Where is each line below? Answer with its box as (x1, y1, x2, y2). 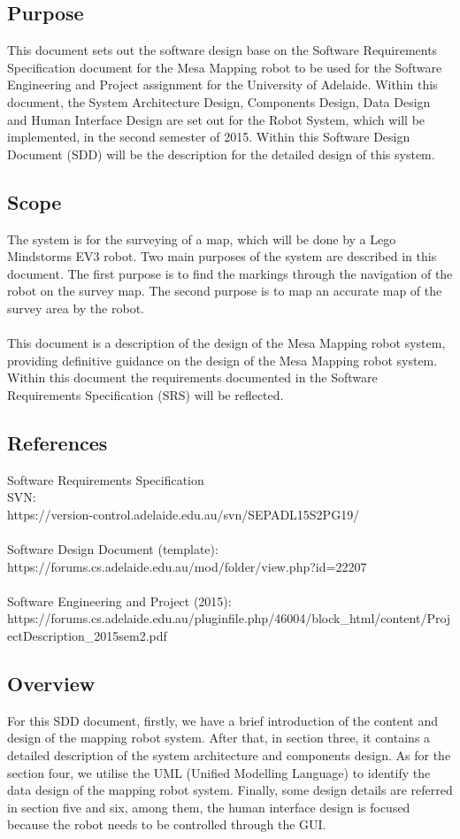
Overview (7, 670, 96, 697)
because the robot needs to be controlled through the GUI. (7, 815, 326, 834)
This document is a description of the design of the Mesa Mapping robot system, (7, 334, 446, 352)
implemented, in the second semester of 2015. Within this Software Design (7, 127, 410, 146)
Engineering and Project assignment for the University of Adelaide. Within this (7, 75, 438, 94)
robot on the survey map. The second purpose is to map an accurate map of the (7, 281, 442, 300)
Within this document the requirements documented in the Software (7, 368, 378, 387)
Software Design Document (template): (7, 540, 218, 558)
